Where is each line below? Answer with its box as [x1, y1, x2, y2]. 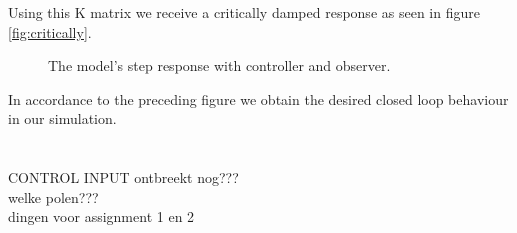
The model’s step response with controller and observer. [48, 55, 391, 76]
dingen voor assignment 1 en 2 [8, 206, 195, 227]
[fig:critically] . [8, 21, 92, 42]
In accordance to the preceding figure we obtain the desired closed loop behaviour [8, 88, 509, 109]
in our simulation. [8, 108, 117, 129]
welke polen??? [8, 186, 99, 207]
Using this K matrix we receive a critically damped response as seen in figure [8, 2, 480, 22]
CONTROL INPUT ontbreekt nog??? [8, 167, 239, 188]
